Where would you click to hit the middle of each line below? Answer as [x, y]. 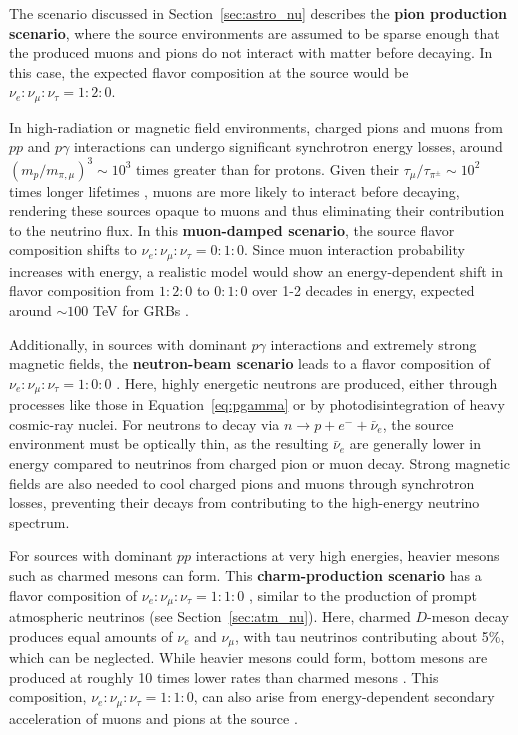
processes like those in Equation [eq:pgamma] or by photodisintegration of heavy [257, 404]
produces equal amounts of [91, 635]
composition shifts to [73, 249]
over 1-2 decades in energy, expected [363, 290]
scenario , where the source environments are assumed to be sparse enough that [254, 32]
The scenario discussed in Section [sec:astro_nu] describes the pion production [258, 13]
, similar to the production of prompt [362, 594]
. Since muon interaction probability [354, 249]
